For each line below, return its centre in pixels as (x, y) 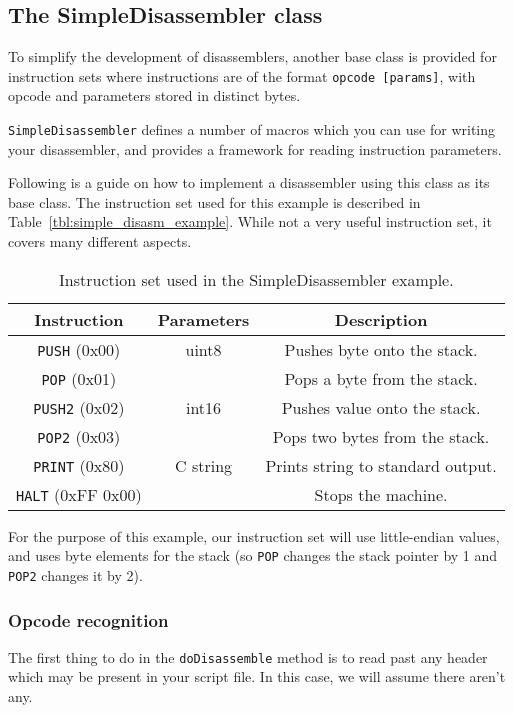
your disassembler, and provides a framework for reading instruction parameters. (255, 148)
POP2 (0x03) (79, 436)
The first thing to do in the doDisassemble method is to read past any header (248, 656)
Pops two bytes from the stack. (381, 436)
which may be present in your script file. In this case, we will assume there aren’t (257, 676)
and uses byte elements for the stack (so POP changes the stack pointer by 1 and (253, 555)
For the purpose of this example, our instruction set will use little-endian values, (254, 535)
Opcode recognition (88, 619)
